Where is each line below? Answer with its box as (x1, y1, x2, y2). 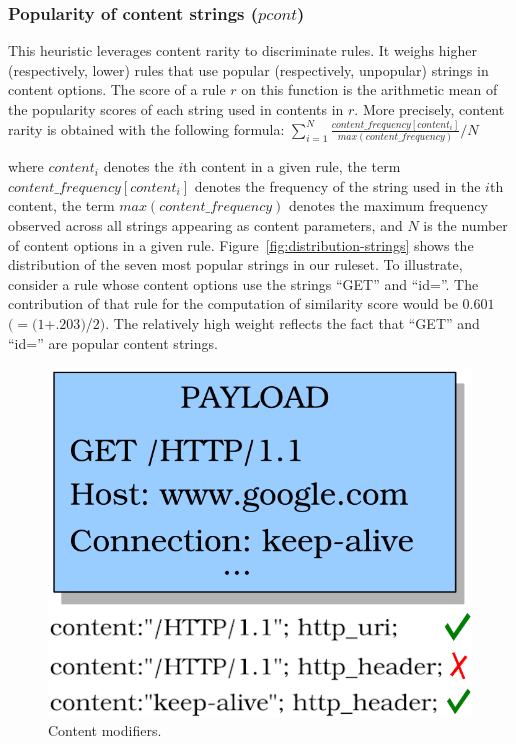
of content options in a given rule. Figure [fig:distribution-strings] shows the (8, 234, 474, 255)
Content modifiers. (48, 720, 162, 741)
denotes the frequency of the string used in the (194, 175, 481, 196)
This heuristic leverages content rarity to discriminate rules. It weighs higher (8, 40, 477, 61)
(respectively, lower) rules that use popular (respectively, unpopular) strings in (8, 59, 489, 80)
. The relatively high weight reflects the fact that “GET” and (105, 312, 480, 333)
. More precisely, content (354, 99, 505, 119)
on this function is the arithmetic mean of (241, 79, 498, 100)
